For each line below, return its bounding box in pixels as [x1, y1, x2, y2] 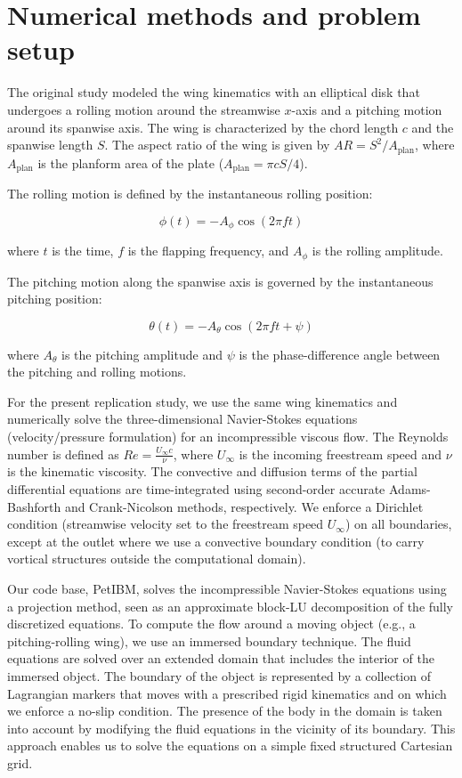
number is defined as [7, 444, 119, 463]
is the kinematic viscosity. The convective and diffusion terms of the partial [7, 462, 417, 481]
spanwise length [7, 135, 93, 154]
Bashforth [7, 497, 61, 515]
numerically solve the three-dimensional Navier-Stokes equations [7, 409, 358, 428]
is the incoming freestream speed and [239, 444, 442, 463]
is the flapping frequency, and [127, 241, 289, 260]
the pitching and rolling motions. [7, 362, 187, 381]
